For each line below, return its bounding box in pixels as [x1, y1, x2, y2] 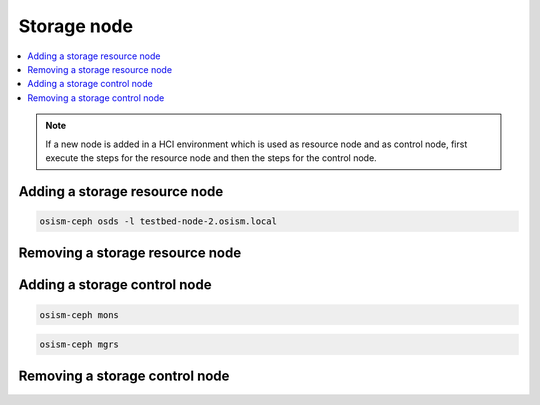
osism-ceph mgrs [39, 339, 120, 350]
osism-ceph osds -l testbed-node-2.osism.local [39, 215, 277, 227]
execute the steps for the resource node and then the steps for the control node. [45, 151, 377, 164]
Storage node [18, 15, 134, 37]
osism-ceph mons [39, 309, 120, 320]
